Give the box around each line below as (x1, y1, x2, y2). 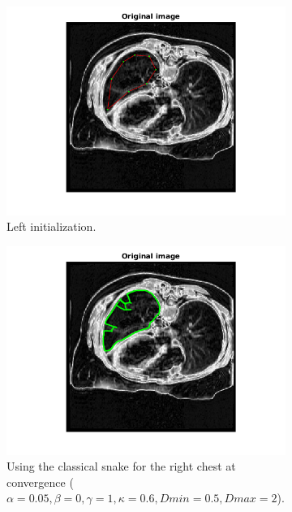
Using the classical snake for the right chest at (6, 458, 236, 475)
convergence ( (6, 473, 74, 490)
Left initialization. (6, 218, 97, 235)
